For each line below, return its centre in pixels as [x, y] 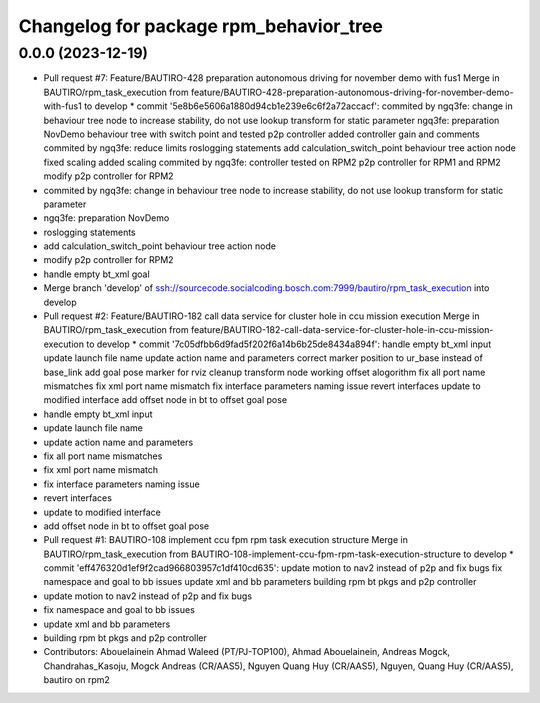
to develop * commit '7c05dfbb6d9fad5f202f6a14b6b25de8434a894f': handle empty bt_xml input [289, 344]
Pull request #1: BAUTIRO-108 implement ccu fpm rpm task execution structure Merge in [226, 540]
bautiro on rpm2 [76, 680]
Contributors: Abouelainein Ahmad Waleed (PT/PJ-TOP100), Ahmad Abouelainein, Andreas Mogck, [246, 652]
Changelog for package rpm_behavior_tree [201, 26]
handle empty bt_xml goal [96, 274]
